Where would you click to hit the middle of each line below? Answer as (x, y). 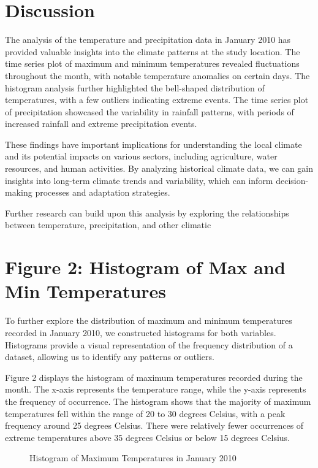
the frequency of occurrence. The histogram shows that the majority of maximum (158, 401)
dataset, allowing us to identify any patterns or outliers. (110, 357)
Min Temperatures (86, 291)
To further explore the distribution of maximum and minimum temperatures (149, 320)
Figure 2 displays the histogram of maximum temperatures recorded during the (154, 377)
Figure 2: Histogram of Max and (145, 267)
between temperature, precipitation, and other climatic (108, 225)
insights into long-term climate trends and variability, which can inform (139, 180)
